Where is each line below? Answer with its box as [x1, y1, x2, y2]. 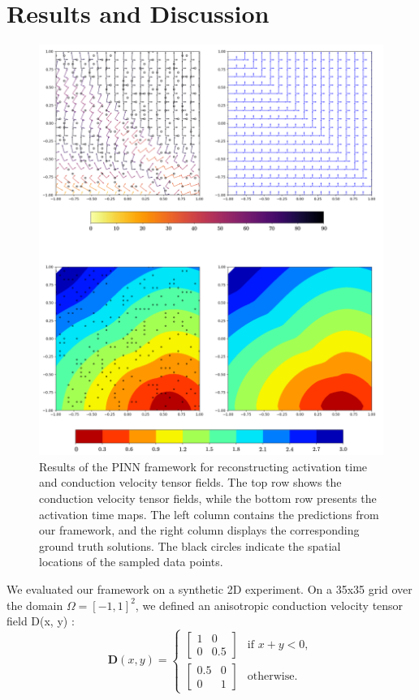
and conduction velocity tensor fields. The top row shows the [39, 474, 342, 491]
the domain [6, 596, 63, 613]
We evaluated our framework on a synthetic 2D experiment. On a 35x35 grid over [6, 580, 413, 597]
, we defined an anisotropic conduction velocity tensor [135, 596, 404, 613]
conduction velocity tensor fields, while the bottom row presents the [39, 489, 377, 506]
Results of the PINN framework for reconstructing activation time [39, 457, 368, 475]
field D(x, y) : [6, 612, 75, 629]
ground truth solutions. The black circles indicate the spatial [39, 537, 341, 554]
